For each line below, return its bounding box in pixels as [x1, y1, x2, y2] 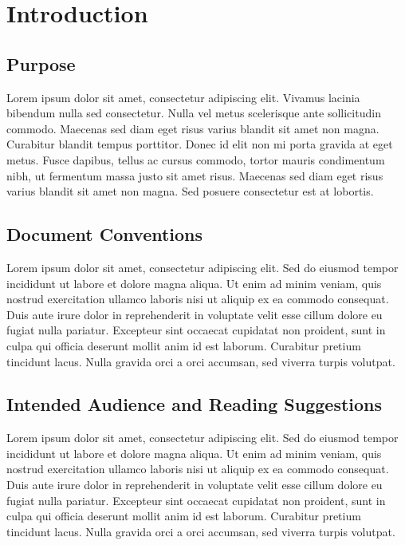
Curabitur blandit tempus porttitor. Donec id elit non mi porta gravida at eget [6, 136, 393, 152]
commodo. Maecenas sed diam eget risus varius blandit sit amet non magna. [6, 120, 379, 136]
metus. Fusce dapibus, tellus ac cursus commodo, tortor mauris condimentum [6, 151, 385, 168]
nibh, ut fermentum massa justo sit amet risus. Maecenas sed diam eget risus [6, 167, 383, 184]
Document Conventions [6, 222, 203, 247]
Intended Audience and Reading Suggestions [6, 392, 383, 417]
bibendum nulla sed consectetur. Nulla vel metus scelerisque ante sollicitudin [6, 105, 381, 121]
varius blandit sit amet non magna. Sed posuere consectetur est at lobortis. [6, 183, 374, 199]
